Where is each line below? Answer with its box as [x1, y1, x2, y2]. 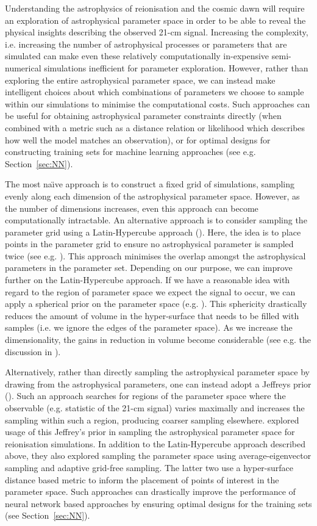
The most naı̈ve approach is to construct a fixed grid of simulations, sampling [5, 178, 295, 190]
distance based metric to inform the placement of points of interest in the [5, 473, 279, 486]
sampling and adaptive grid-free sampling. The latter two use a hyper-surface [5, 461, 294, 474]
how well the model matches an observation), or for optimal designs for [5, 133, 271, 146]
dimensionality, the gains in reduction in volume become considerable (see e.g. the [5, 333, 312, 346]
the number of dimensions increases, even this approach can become [5, 201, 258, 214]
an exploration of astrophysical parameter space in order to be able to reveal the [5, 13, 306, 26]
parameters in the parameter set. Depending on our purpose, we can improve [5, 261, 293, 274]
